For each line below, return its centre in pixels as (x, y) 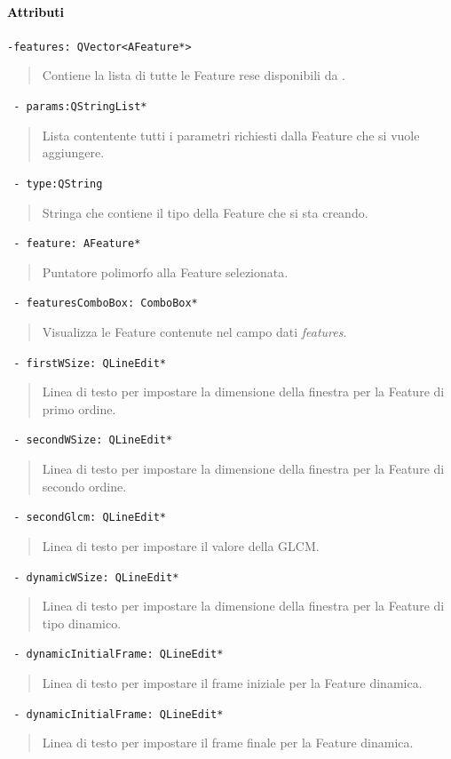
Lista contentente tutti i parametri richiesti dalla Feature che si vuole (231, 135)
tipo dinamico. (82, 623)
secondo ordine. (84, 486)
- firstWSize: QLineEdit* (90, 363)
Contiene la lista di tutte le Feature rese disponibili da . (194, 75)
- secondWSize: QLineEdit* (93, 440)
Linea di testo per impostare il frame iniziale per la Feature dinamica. (232, 683)
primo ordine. (79, 408)
